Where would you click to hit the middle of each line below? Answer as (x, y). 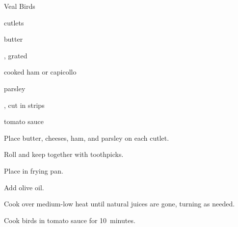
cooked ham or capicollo (40, 72)
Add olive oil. (24, 187)
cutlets (14, 22)
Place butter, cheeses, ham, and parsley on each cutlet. (87, 138)
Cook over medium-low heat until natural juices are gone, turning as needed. (119, 204)
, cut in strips (24, 105)
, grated (16, 55)
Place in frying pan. (34, 170)
